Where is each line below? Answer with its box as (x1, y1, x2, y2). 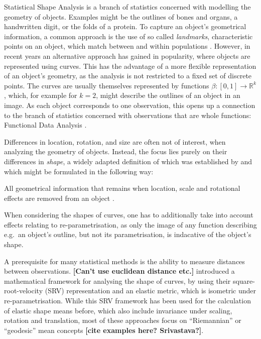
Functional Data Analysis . (4, 120, 87, 130)
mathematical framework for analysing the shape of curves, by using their (4, 275, 231, 286)
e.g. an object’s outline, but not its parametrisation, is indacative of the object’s (4, 229, 251, 240)
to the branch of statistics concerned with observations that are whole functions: (4, 109, 251, 120)
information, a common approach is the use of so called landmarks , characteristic (4, 31, 253, 41)
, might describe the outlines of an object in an (96, 90, 240, 100)
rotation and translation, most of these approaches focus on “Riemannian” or (4, 315, 241, 325)
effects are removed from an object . (4, 192, 114, 203)
